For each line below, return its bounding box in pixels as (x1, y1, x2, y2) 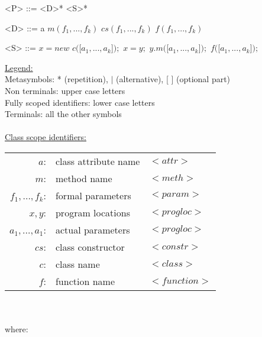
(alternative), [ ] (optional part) (116, 73, 231, 85)
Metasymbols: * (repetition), (5, 73, 108, 85)
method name (55, 171, 112, 185)
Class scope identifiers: (5, 131, 86, 143)
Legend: (5, 61, 33, 73)
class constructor (55, 239, 125, 254)
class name (55, 257, 100, 271)
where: (5, 323, 28, 335)
